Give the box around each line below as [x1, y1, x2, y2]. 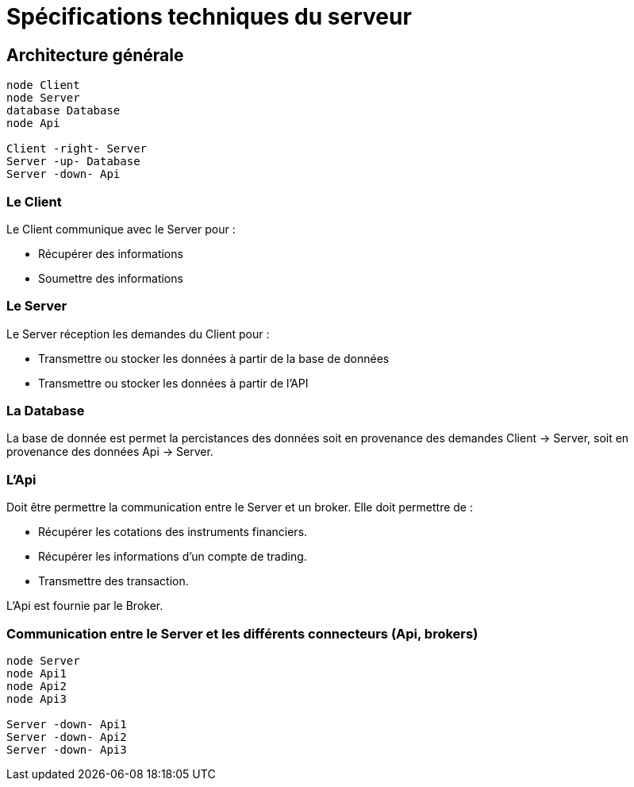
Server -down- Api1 [6, 717, 127, 731]
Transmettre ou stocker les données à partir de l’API [38, 376, 309, 390]
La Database [6, 403, 85, 419]
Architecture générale [6, 44, 184, 65]
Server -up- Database [6, 155, 140, 168]
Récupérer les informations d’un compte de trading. [38, 550, 307, 564]
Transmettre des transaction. [38, 574, 189, 588]
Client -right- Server [6, 142, 148, 156]
